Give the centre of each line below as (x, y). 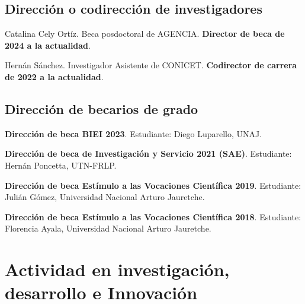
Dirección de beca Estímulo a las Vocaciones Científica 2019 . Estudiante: (153, 185)
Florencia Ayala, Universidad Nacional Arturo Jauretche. (108, 228)
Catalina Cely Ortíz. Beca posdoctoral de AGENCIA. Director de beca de (145, 34)
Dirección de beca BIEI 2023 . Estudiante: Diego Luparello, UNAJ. (134, 133)
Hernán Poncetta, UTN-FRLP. (61, 165)
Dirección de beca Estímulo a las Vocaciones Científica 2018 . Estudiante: (153, 216)
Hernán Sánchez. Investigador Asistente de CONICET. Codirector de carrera (151, 65)
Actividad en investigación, (117, 269)
